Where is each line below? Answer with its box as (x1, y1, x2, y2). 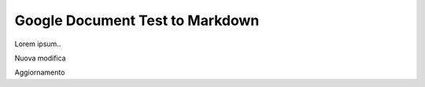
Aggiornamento (14, 67, 65, 78)
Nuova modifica (14, 53, 66, 63)
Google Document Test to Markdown (14, 12, 260, 29)
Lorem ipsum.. (14, 39, 61, 49)
